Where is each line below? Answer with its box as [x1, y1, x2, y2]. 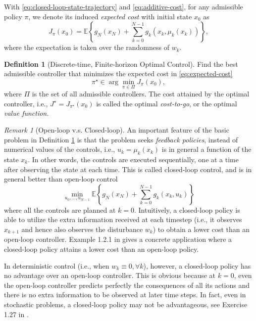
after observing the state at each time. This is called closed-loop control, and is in [4, 164, 252, 174]
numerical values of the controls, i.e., [4, 144, 115, 154]
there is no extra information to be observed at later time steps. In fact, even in [4, 289, 246, 300]
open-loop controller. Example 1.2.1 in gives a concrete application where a [4, 234, 232, 244]
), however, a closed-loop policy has [143, 260, 251, 271]
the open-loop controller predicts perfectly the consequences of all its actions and [4, 279, 250, 290]
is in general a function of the [161, 144, 252, 154]
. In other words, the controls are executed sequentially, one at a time [28, 154, 239, 164]
